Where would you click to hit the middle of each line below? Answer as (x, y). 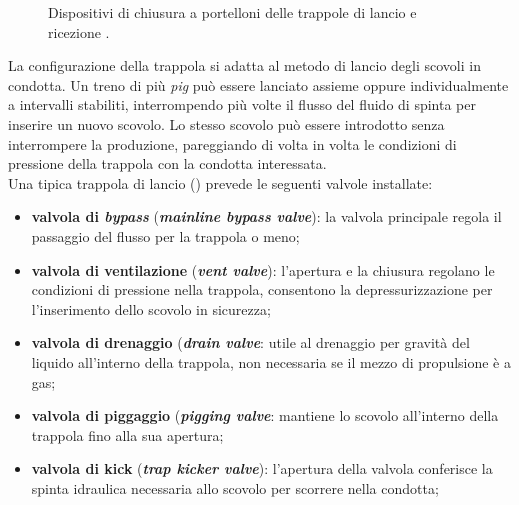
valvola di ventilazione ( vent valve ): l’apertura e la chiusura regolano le (263, 269)
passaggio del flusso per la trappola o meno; (165, 235)
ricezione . (79, 31)
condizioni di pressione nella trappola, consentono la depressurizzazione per (262, 289)
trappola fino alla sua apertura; (127, 434)
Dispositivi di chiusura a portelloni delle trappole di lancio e (232, 12)
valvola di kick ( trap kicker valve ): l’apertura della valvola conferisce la (262, 468)
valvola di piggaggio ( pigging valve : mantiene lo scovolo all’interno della (265, 415)
